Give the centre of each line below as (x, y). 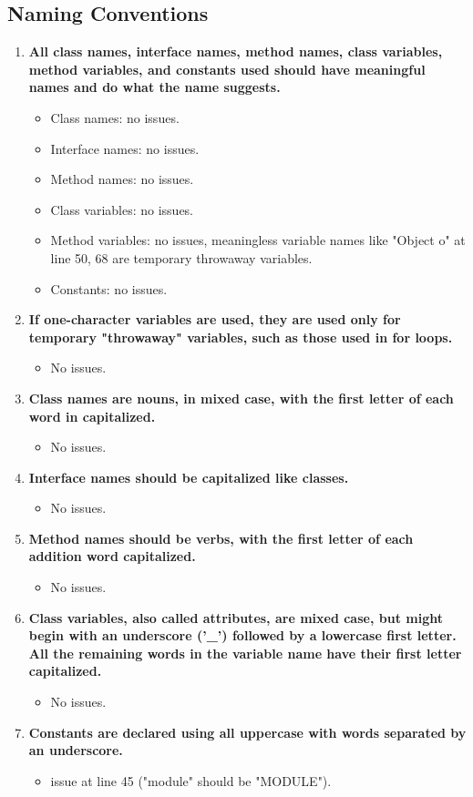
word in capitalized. (92, 416)
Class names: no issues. (115, 117)
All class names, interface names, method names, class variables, (236, 51)
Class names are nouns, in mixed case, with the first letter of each (241, 398)
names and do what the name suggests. (154, 87)
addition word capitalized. (112, 556)
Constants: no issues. (109, 288)
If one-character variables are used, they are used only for (215, 319)
